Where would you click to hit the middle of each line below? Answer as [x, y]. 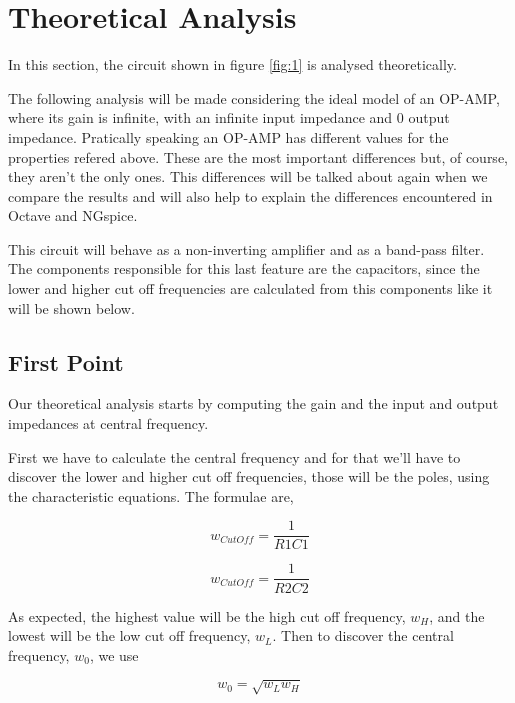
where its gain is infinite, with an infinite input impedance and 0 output [229, 117]
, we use [114, 654]
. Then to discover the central [363, 635]
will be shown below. [71, 307]
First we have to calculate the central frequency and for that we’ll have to [234, 456]
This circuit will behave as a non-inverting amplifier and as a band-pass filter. [246, 248]
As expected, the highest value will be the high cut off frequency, [207, 615]
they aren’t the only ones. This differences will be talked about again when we [248, 176]
